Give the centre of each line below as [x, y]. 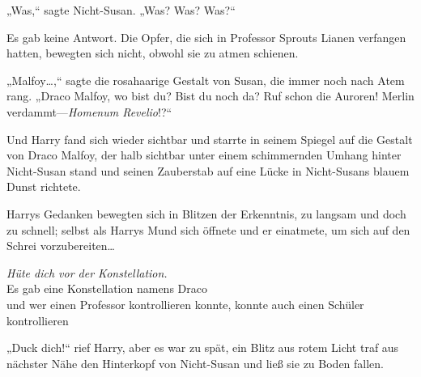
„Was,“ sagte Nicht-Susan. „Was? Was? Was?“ [121, 10]
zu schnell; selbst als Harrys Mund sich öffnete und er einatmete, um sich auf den [208, 229]
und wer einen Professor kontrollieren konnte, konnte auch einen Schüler [185, 304]
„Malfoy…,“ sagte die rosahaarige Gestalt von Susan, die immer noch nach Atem [206, 80]
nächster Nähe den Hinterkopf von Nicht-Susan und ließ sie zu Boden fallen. [196, 363]
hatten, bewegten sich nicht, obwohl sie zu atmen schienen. [153, 53]
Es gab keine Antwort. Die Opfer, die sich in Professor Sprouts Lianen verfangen [206, 37]
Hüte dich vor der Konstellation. [87, 272]
